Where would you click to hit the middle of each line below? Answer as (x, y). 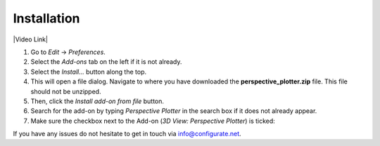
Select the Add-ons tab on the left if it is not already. (106, 62)
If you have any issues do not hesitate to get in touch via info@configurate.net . (127, 134)
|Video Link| (31, 39)
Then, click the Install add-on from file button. (97, 101)
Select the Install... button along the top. (89, 72)
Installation (46, 18)
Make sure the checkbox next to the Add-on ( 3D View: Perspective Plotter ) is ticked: (153, 121)
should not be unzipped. (66, 91)
